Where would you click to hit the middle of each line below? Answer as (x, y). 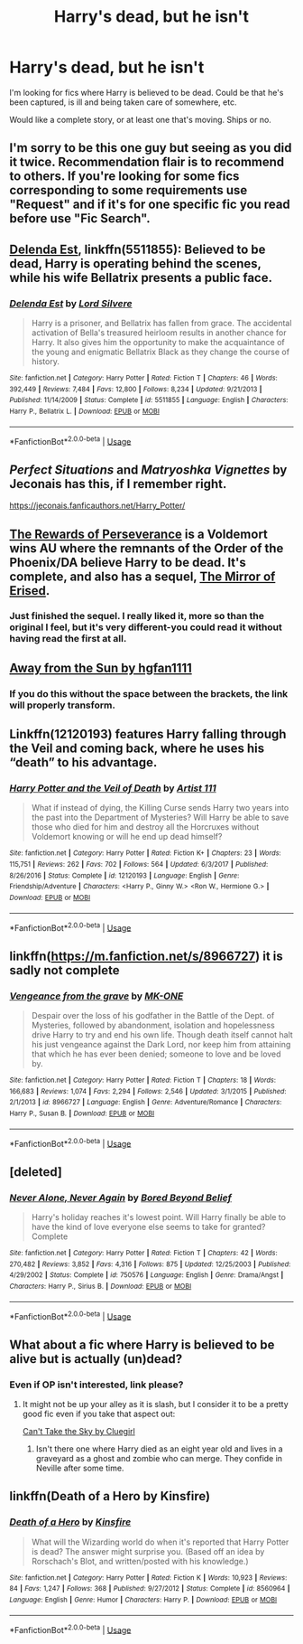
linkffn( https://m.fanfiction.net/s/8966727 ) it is (146, 956)
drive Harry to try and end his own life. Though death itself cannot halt (162, 1035)
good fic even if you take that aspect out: (99, 1414)
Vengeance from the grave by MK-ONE (96, 996)
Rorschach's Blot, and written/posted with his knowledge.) (140, 1561)
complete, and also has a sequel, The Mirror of (142, 576)
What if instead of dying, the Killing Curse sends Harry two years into (160, 808)
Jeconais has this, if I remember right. (118, 484)
